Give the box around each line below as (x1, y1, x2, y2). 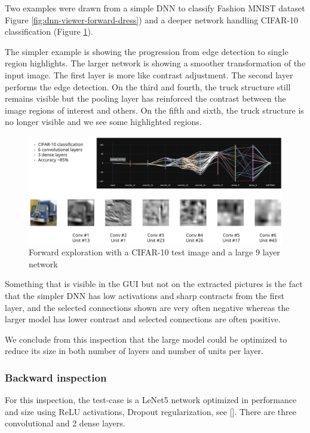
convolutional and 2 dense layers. (5, 417, 125, 429)
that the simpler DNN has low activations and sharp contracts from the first (5, 289, 284, 302)
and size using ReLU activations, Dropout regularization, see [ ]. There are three (5, 405, 296, 417)
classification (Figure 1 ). (5, 25, 93, 38)
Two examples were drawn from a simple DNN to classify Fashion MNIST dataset (5, 2, 305, 14)
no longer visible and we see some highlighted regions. (5, 115, 202, 128)
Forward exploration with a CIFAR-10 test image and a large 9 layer (29, 246, 280, 258)
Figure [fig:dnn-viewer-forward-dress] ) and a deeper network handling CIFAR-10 (5, 13, 299, 26)
